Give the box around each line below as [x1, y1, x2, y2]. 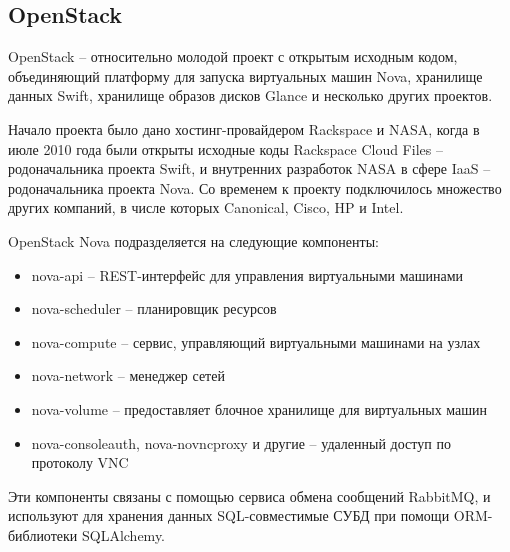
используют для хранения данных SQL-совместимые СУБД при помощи [8, 505, 450, 526]
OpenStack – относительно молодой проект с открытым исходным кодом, [8, 46, 458, 67]
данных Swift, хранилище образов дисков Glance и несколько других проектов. [8, 85, 493, 106]
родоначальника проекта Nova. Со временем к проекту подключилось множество [8, 177, 502, 198]
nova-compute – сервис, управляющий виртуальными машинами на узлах [31, 331, 481, 352]
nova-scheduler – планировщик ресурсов [31, 298, 277, 319]
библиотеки [8, 524, 78, 545]
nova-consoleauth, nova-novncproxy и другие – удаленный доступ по [31, 432, 451, 453]
